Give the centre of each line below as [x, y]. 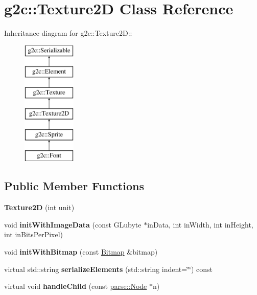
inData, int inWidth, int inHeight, [200, 224]
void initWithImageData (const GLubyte [73, 224]
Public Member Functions [74, 186]
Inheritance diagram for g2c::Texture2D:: [68, 33]
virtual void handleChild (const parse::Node [76, 286]
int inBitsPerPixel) [34, 234]
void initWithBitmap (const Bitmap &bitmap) [81, 252]
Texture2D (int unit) [39, 207]
